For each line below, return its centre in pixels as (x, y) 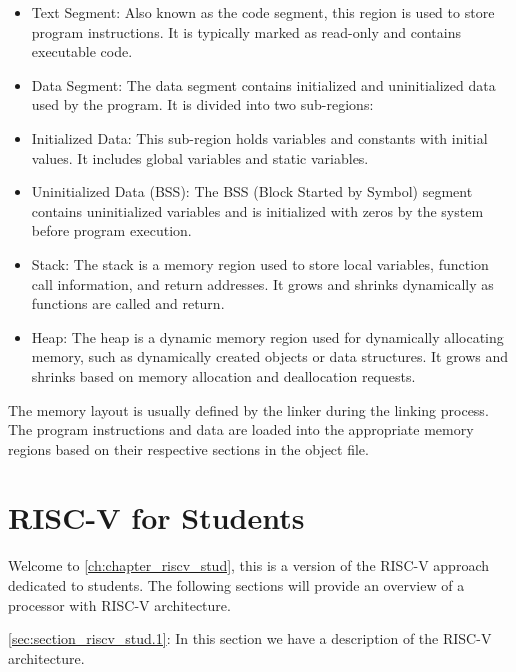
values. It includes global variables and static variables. (200, 157)
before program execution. (111, 230)
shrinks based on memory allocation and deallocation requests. (223, 375)
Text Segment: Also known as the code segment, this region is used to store (263, 12)
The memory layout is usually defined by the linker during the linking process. (248, 409)
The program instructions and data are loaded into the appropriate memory (241, 429)
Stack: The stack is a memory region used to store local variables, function (260, 263)
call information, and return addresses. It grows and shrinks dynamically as (262, 283)
